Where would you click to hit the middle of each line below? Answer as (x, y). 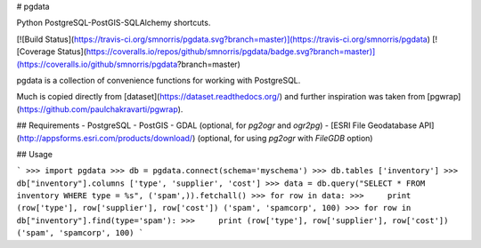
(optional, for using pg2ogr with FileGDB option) (285, 138)
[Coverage (36, 52)
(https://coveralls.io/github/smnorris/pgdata (97, 64)
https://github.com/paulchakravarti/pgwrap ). (101, 109)
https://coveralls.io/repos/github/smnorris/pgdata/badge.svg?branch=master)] (231, 52)
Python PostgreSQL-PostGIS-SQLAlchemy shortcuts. (114, 23)
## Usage (35, 154)
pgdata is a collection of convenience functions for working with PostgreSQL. (159, 80)
